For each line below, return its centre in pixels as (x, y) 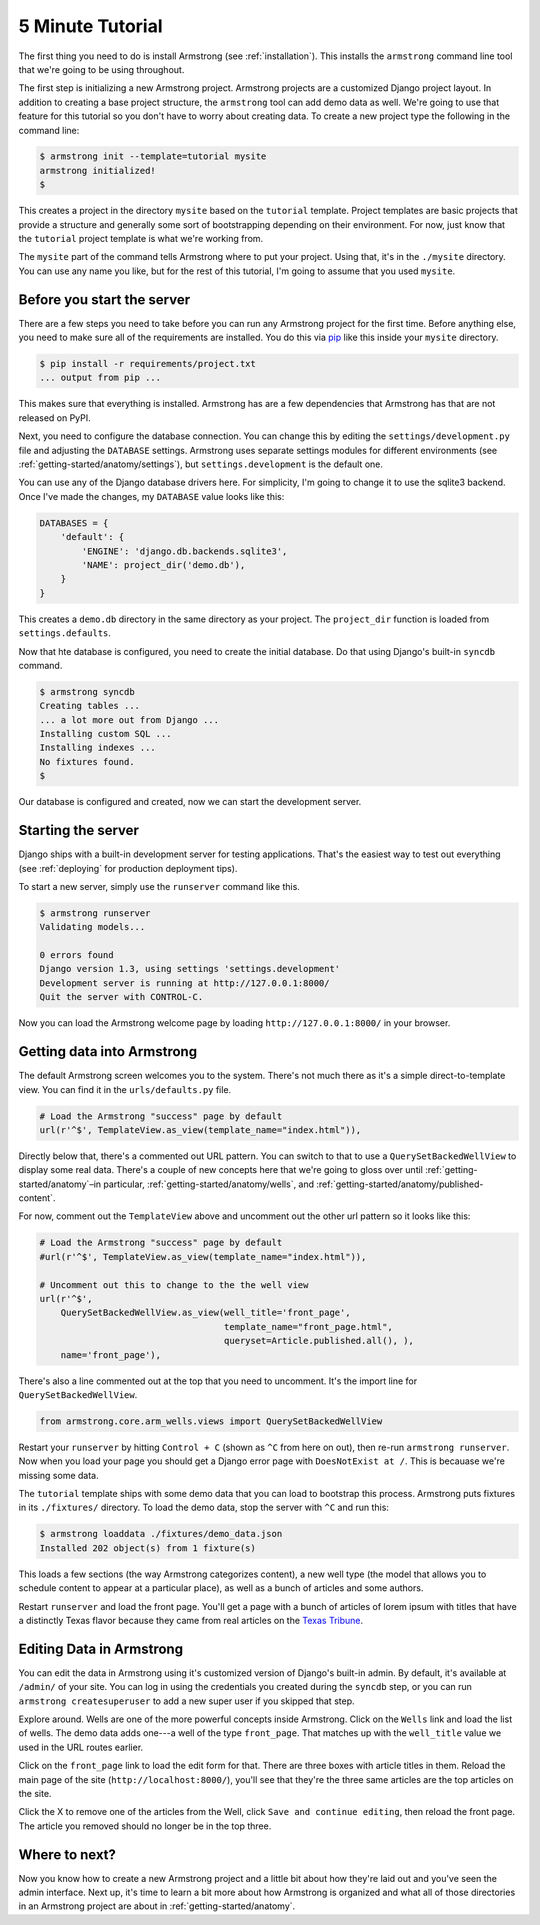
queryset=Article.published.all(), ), (319, 1341)
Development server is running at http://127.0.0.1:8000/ (184, 983)
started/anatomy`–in (60, 1184)
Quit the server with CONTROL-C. (121, 997)
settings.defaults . (65, 633)
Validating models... (92, 927)
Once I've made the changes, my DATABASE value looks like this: (151, 496)
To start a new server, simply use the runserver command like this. (159, 886)
